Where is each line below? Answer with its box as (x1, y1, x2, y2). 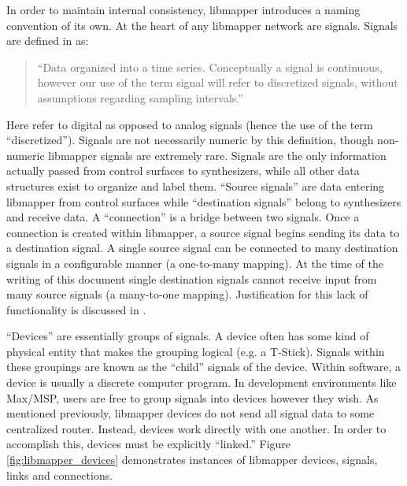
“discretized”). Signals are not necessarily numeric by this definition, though (6, 132, 374, 148)
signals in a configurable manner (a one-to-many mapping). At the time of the (6, 254, 383, 271)
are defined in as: (6, 32, 89, 49)
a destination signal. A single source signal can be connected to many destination (6, 239, 398, 256)
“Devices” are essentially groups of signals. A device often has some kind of (6, 328, 369, 344)
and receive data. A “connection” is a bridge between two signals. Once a (6, 209, 360, 225)
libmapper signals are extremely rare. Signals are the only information (48, 147, 387, 163)
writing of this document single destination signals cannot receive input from (6, 270, 377, 287)
